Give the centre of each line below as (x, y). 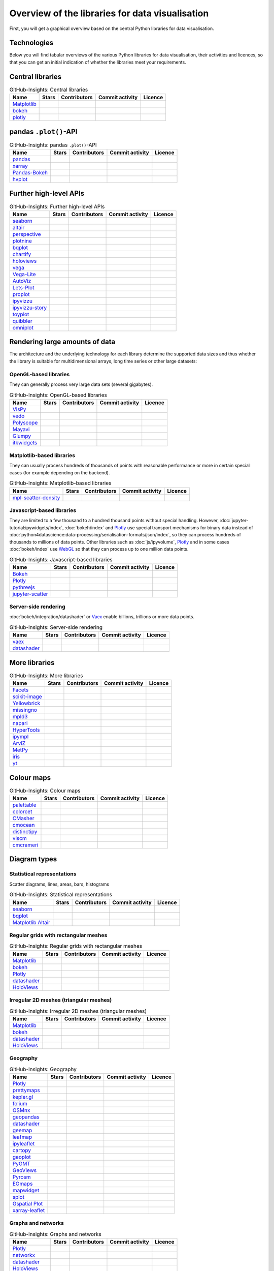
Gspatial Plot (28, 1203)
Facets (21, 690)
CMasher (24, 818)
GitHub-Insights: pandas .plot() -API (53, 145)
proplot (21, 294)
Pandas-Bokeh (30, 173)
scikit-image (27, 697)
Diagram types (33, 859)
